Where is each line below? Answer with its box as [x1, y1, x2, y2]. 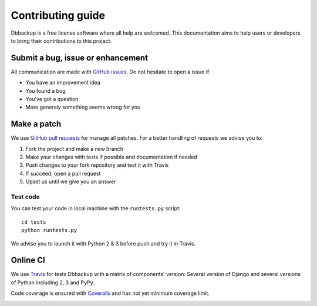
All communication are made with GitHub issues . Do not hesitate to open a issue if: [11, 68, 211, 75]
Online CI [11, 255, 45, 265]
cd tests [21, 218, 46, 226]
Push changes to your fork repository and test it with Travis [25, 162, 169, 169]
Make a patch [11, 119, 62, 129]
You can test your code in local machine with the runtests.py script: [11, 205, 181, 212]
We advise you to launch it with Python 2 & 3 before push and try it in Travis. [11, 240, 196, 247]
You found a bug [25, 87, 66, 94]
